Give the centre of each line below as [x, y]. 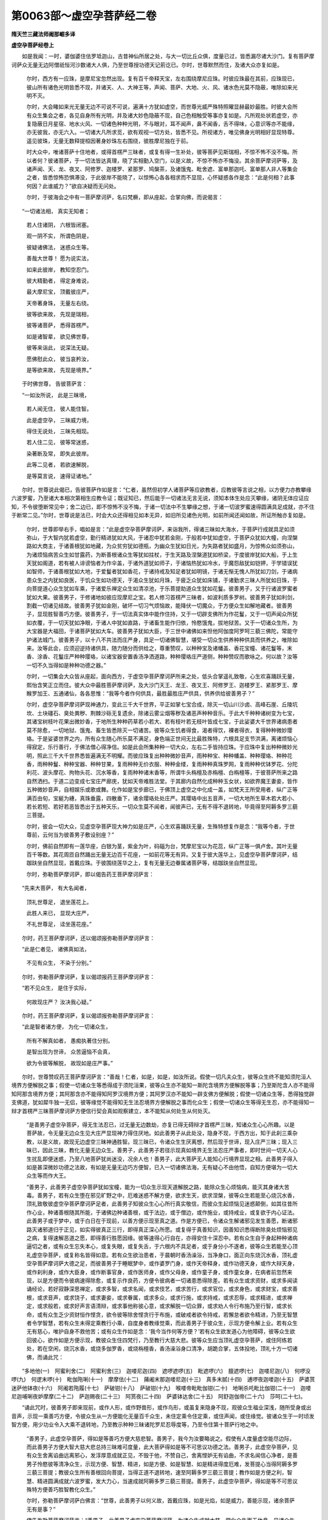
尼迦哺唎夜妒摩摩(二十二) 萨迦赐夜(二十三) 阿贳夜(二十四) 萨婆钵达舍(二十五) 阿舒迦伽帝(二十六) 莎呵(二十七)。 [159, 1397]
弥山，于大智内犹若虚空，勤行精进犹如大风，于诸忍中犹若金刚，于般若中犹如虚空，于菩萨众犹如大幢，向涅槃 [162, 537]
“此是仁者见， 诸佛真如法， [56, 949]
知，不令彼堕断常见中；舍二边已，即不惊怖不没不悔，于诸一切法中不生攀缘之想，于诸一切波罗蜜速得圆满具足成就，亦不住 [163, 506]
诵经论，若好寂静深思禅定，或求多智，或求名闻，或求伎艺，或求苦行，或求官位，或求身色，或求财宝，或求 [159, 1289]
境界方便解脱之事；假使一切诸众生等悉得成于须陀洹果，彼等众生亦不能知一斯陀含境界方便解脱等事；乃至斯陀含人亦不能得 [163, 1085]
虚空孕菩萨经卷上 [32, 45]
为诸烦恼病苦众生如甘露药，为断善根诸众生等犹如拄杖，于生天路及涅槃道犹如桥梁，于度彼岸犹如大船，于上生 [162, 554]
